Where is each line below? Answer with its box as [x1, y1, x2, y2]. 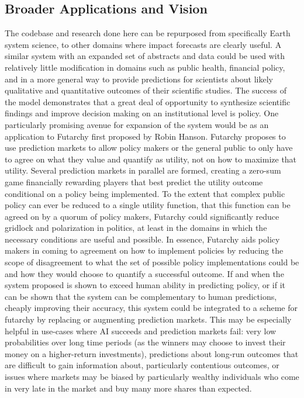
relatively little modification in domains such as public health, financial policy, [5, 61, 285, 73]
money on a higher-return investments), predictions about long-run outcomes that [5, 347, 299, 359]
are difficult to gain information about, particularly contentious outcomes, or [5, 359, 279, 371]
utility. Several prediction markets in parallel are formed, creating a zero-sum [5, 164, 281, 176]
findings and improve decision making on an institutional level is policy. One [5, 107, 279, 119]
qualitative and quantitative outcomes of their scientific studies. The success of [5, 84, 286, 96]
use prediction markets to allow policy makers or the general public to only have [5, 141, 293, 154]
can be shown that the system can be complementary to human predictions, [5, 290, 277, 302]
